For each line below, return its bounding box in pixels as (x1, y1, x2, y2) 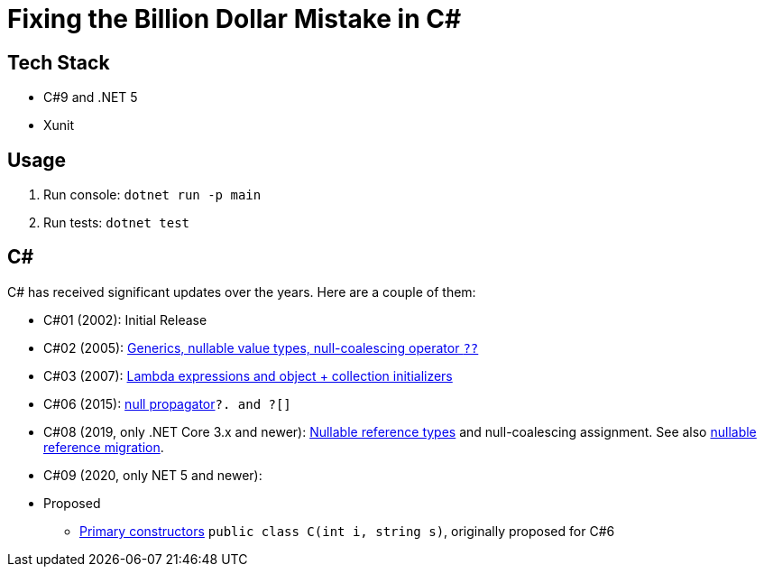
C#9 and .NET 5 (43, 89, 138, 106)
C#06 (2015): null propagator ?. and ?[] (43, 395, 291, 412)
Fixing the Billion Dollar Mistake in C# (7, 4, 462, 34)
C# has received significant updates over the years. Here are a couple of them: (7, 283, 476, 300)
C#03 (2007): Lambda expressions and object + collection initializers (43, 367, 453, 384)
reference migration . (43, 439, 164, 455)
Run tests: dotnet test (43, 215, 190, 231)
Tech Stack (7, 51, 110, 74)
